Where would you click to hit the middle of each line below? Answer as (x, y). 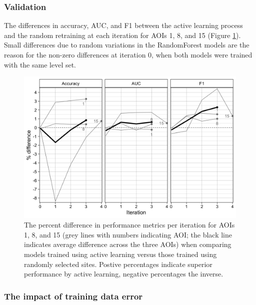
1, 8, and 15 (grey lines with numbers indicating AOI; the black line (128, 234)
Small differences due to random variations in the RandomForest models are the (127, 45)
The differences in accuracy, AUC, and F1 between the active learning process (123, 25)
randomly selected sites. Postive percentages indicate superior (118, 264)
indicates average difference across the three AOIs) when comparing (128, 244)
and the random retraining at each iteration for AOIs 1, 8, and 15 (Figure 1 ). (122, 35)
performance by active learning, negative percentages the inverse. (124, 274)
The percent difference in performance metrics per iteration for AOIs (129, 225)
